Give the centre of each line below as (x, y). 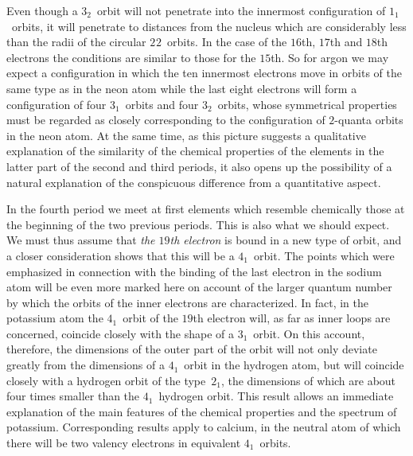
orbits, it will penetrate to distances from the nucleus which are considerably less (209, 26)
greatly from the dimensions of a (86, 365)
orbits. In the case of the (227, 42)
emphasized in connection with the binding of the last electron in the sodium (194, 271)
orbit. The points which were (324, 255)
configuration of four (56, 104)
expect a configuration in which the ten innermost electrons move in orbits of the (204, 73)
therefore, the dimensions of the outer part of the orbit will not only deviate (192, 349)
